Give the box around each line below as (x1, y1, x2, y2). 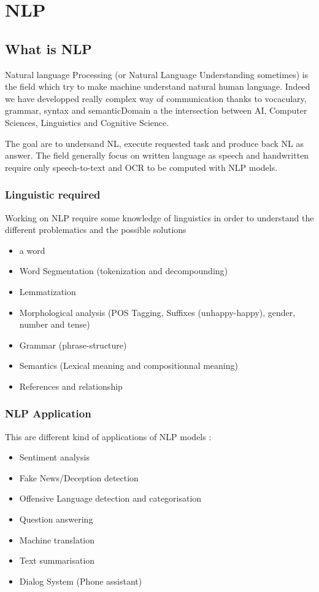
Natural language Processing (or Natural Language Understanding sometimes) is (5, 68, 309, 81)
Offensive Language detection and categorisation (19, 492, 202, 505)
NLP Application (5, 406, 91, 421)
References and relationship (19, 379, 123, 392)
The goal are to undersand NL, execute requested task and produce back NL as (5, 136, 304, 149)
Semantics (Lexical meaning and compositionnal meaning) (19, 359, 238, 372)
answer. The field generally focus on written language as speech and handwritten (5, 149, 309, 162)
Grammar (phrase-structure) (19, 338, 127, 351)
